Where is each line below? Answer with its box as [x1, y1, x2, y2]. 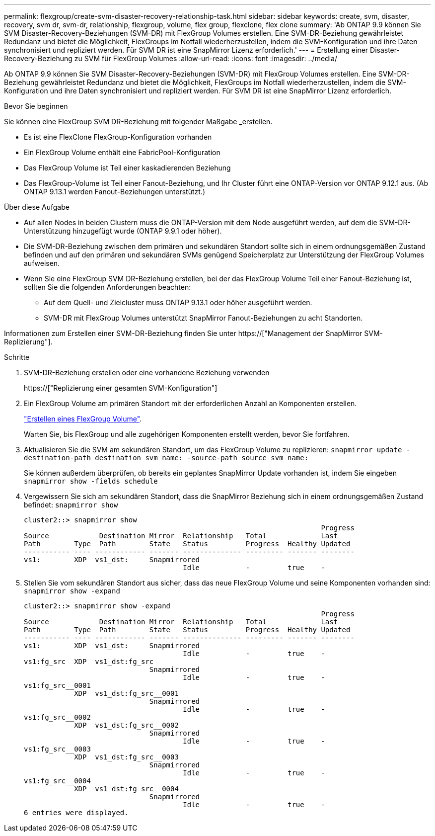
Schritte [4, 353, 30, 361]
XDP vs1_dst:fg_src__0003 [74, 753, 179, 761]
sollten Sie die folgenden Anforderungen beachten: [24, 283, 191, 291]
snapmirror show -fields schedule [24, 477, 158, 485]
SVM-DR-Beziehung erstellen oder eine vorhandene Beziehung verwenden [24, 368, 270, 377]
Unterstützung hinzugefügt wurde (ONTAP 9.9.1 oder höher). [24, 227, 222, 235]
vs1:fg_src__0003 [24, 745, 91, 753]
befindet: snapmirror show [24, 501, 118, 509]
